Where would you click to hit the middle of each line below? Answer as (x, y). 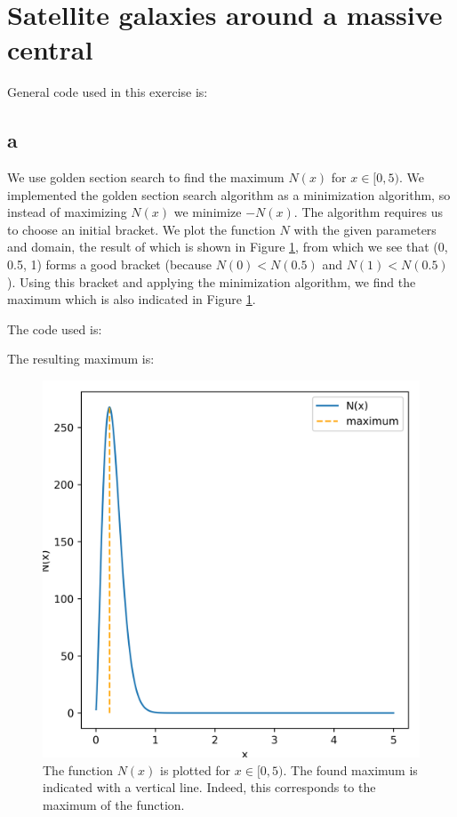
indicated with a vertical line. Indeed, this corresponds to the (209, 787)
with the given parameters (365, 229)
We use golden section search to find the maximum (146, 177)
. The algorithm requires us (368, 212)
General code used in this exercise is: (108, 92)
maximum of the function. (114, 804)
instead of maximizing (67, 212)
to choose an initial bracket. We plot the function (141, 229)
